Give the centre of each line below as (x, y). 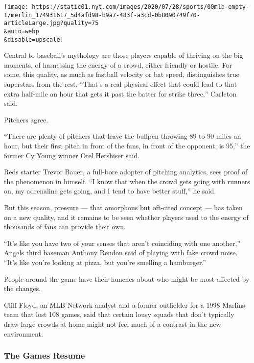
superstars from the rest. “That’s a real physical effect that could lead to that (120, 84)
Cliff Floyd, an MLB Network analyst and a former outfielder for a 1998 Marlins (125, 304)
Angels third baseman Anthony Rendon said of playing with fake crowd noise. (121, 253)
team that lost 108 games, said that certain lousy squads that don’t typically (119, 314)
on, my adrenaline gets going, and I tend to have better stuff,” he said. (110, 191)
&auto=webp (22, 31)
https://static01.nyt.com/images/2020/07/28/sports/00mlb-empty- (141, 7)
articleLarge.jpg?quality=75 (51, 23)
